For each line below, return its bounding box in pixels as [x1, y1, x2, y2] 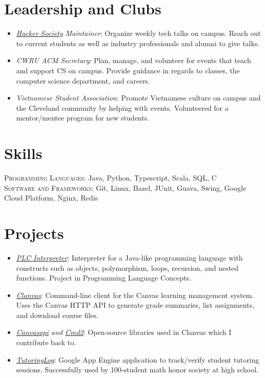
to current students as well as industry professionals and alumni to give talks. [16, 37, 260, 48]
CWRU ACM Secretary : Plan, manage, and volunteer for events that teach [16, 55, 251, 66]
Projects [4, 222, 64, 243]
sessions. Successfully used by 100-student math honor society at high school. [16, 364, 258, 375]
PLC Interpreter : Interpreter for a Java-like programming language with [16, 252, 243, 263]
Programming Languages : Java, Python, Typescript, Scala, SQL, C [4, 172, 217, 183]
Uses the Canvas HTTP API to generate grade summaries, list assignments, [16, 300, 255, 310]
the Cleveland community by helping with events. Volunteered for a [16, 102, 229, 113]
